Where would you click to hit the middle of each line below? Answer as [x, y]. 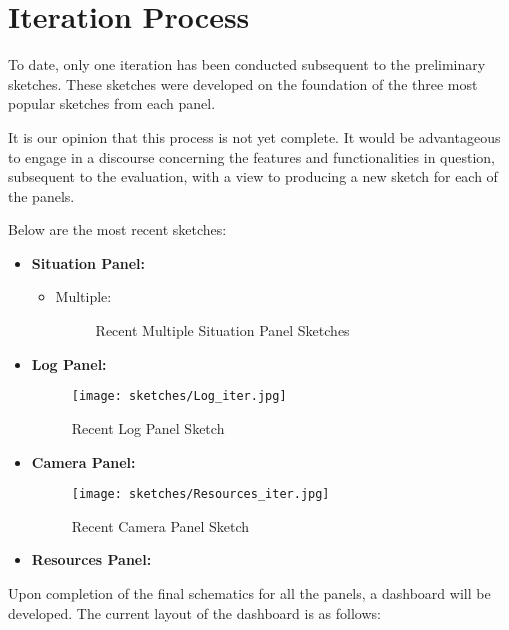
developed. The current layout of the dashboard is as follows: [194, 612]
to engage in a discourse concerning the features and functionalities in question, [252, 156]
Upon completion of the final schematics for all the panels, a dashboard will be [249, 592]
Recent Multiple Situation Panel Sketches [222, 330]
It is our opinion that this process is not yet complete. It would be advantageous [254, 136]
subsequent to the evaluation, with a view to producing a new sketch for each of [253, 176]
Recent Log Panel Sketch [148, 427]
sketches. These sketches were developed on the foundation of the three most [243, 83]
